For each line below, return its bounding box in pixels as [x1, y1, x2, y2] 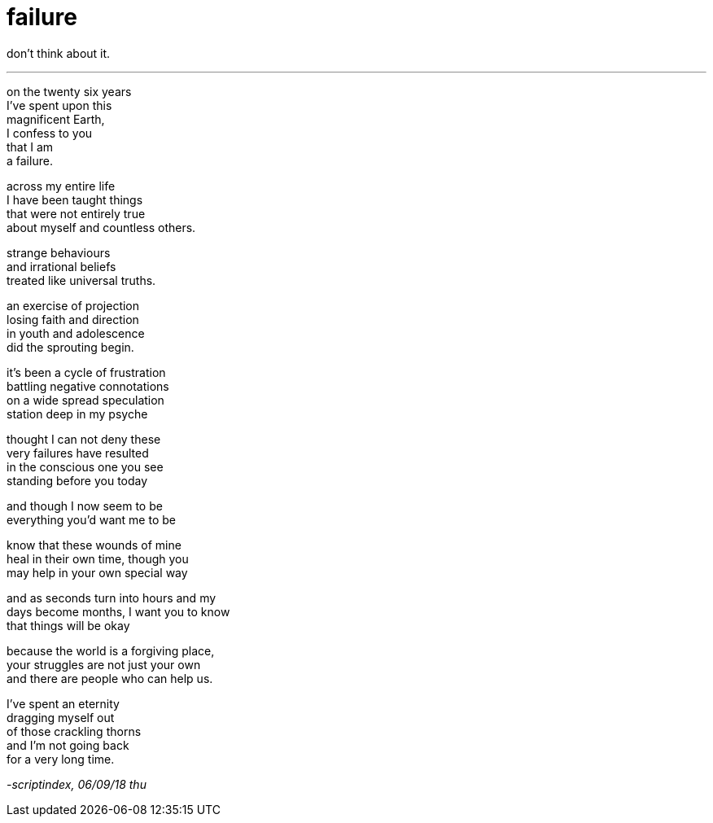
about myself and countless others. [7, 220, 196, 234]
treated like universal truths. [7, 273, 156, 287]
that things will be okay [7, 618, 130, 633]
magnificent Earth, [7, 112, 105, 126]
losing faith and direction [7, 312, 139, 326]
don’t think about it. [7, 46, 111, 60]
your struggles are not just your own [7, 657, 201, 672]
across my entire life [7, 178, 116, 193]
